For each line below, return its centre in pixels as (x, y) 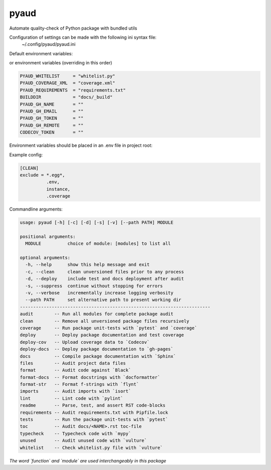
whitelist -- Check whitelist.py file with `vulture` (91, 448)
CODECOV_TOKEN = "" (52, 132)
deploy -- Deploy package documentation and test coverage (102, 335)
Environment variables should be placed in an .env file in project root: (81, 145)
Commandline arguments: (36, 209)
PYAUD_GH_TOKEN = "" (52, 118)
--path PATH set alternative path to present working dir (103, 300)
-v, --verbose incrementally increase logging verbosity (99, 293)
